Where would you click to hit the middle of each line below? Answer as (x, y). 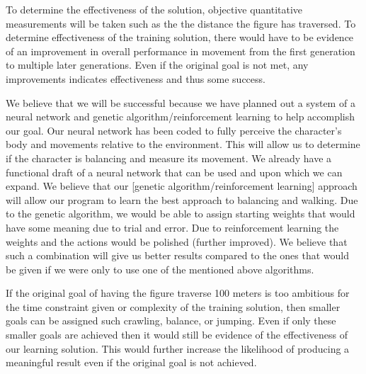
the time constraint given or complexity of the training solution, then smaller (173, 306)
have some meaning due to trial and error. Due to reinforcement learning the (172, 227)
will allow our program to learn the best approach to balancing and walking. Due (182, 199)
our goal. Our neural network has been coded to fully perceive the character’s (174, 130)
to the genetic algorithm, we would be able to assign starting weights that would (181, 214)
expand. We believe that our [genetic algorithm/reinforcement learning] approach (182, 186)
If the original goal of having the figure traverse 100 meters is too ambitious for (178, 293)
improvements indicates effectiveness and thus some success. (136, 78)
